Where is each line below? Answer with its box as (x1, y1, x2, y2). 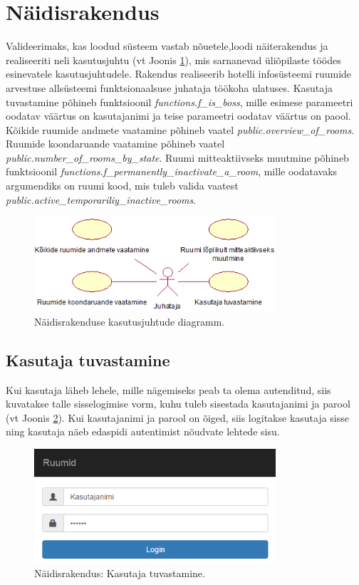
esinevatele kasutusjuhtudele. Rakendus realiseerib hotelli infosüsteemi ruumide (6, 66, 352, 81)
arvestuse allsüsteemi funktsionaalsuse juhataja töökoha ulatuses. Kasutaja (6, 80, 333, 95)
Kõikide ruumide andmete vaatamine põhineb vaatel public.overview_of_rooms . (6, 122, 355, 137)
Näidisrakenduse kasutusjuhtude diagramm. (34, 314, 225, 328)
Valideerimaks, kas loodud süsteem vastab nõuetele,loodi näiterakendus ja (6, 38, 328, 53)
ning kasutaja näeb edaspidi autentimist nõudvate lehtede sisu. (6, 424, 280, 439)
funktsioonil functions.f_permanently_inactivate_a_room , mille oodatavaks (6, 164, 338, 179)
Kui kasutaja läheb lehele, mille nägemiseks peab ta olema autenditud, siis (6, 382, 331, 397)
